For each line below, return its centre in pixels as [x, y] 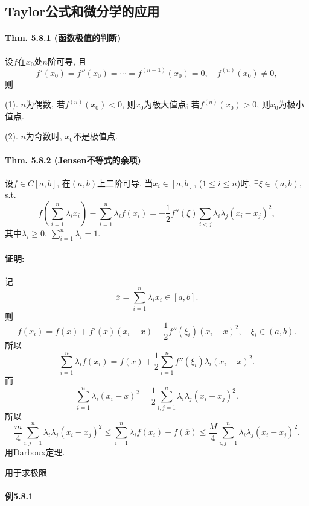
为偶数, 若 [45, 104]
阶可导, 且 [67, 61]
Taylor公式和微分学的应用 [82, 11]
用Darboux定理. [35, 452]
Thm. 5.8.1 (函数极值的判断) [63, 38]
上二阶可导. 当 [125, 182]
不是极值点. [96, 136]
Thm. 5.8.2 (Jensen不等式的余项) [73, 160]
